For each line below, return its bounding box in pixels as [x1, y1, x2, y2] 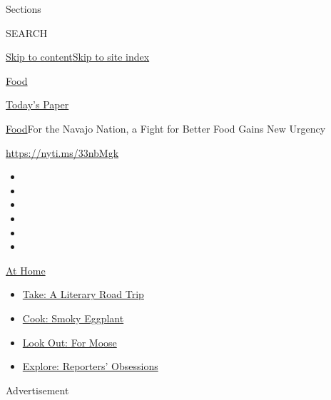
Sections [6, 1, 41, 16]
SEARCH [6, 25, 48, 40]
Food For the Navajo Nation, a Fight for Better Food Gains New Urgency [6, 120, 326, 135]
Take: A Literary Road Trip [22, 287, 144, 302]
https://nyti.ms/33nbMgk [6, 145, 119, 160]
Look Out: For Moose [22, 334, 117, 349]
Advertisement [6, 382, 69, 397]
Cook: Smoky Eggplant [22, 310, 124, 325]
